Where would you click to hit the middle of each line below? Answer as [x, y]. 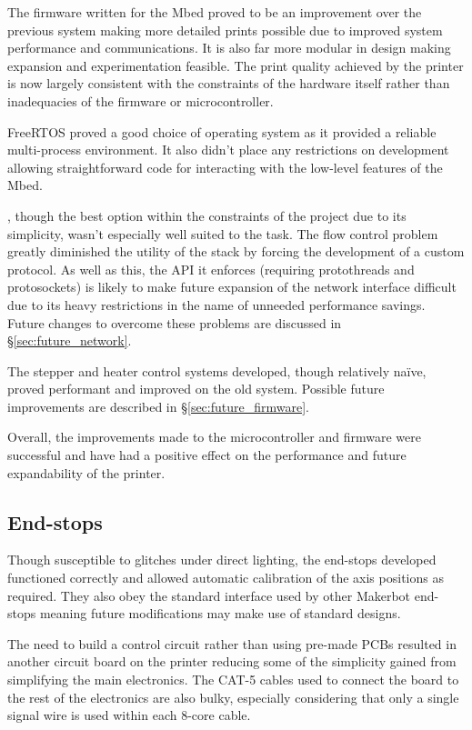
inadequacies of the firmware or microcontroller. [141, 100]
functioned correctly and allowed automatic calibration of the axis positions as [226, 578]
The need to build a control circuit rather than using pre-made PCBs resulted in [232, 643]
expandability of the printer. [86, 472]
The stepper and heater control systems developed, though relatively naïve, [217, 370]
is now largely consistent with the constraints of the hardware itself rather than [229, 83]
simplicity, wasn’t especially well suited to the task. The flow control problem [223, 233]
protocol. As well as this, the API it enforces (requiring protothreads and [211, 269]
